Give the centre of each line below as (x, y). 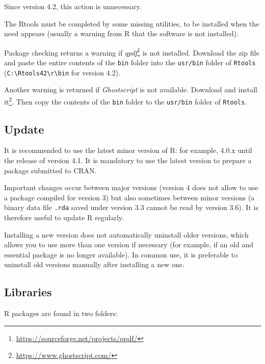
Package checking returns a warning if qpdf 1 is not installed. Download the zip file (132, 51)
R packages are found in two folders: (61, 313)
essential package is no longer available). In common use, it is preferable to (121, 254)
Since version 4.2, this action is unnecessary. (73, 6)
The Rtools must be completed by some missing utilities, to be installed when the (132, 23)
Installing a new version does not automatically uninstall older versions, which (126, 234)
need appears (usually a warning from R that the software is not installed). (122, 33)
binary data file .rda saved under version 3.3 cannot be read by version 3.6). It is (131, 207)
